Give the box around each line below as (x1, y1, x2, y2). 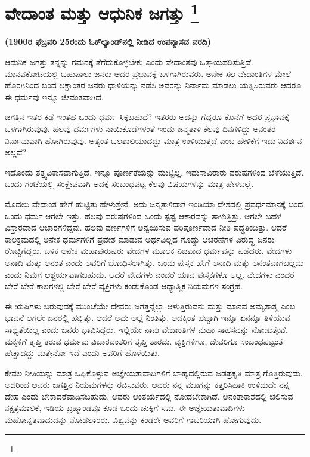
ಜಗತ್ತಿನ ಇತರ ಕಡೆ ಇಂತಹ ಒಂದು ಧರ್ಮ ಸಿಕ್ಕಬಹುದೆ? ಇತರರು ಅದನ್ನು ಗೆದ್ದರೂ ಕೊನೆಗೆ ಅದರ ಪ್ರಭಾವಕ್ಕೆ (5, 111, 289, 123)
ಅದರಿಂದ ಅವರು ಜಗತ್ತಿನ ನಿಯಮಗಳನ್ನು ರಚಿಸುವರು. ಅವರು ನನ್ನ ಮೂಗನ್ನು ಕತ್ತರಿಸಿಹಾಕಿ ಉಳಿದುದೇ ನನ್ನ (5, 378, 290, 391)
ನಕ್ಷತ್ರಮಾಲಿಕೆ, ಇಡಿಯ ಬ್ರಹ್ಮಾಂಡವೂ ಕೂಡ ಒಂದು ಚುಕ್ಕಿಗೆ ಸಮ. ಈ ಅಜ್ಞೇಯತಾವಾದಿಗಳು (5, 401, 246, 414)
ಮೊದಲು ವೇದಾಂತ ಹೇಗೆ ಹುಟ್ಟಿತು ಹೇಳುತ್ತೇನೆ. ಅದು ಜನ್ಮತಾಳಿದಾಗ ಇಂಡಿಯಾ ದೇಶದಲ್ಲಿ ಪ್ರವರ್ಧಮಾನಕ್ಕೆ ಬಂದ (5, 197, 303, 210)
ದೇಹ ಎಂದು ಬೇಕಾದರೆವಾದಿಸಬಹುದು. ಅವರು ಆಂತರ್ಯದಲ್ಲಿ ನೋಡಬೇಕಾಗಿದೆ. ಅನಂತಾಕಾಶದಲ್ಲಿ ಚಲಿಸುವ (5, 389, 293, 402)
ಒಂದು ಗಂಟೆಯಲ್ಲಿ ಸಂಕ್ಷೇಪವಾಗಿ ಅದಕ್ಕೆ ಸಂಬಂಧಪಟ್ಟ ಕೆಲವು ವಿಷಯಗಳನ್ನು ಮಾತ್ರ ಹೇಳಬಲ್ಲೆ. (5, 177, 254, 190)
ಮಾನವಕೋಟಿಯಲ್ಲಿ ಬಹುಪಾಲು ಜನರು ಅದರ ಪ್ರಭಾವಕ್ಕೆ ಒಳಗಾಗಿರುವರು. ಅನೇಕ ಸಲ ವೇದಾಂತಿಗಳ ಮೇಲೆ (5, 67, 292, 79)
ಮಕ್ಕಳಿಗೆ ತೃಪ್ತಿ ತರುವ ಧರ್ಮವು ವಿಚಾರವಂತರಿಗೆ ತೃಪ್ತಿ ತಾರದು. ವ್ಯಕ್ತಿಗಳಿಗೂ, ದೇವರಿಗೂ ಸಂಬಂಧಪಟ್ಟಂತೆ (5, 335, 283, 347)
